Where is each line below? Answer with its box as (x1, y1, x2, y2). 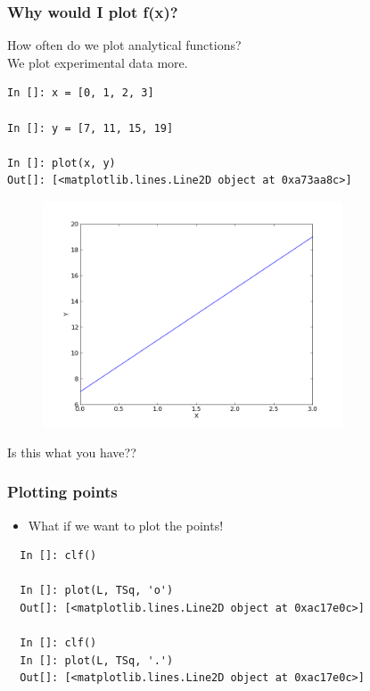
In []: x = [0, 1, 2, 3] (7, 86, 154, 100)
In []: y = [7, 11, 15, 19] (7, 121, 174, 135)
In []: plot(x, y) (7, 156, 116, 169)
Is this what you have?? (7, 442, 136, 461)
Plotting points (7, 481, 118, 503)
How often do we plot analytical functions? (7, 36, 242, 54)
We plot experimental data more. (7, 53, 188, 71)
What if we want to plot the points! (28, 515, 224, 534)
